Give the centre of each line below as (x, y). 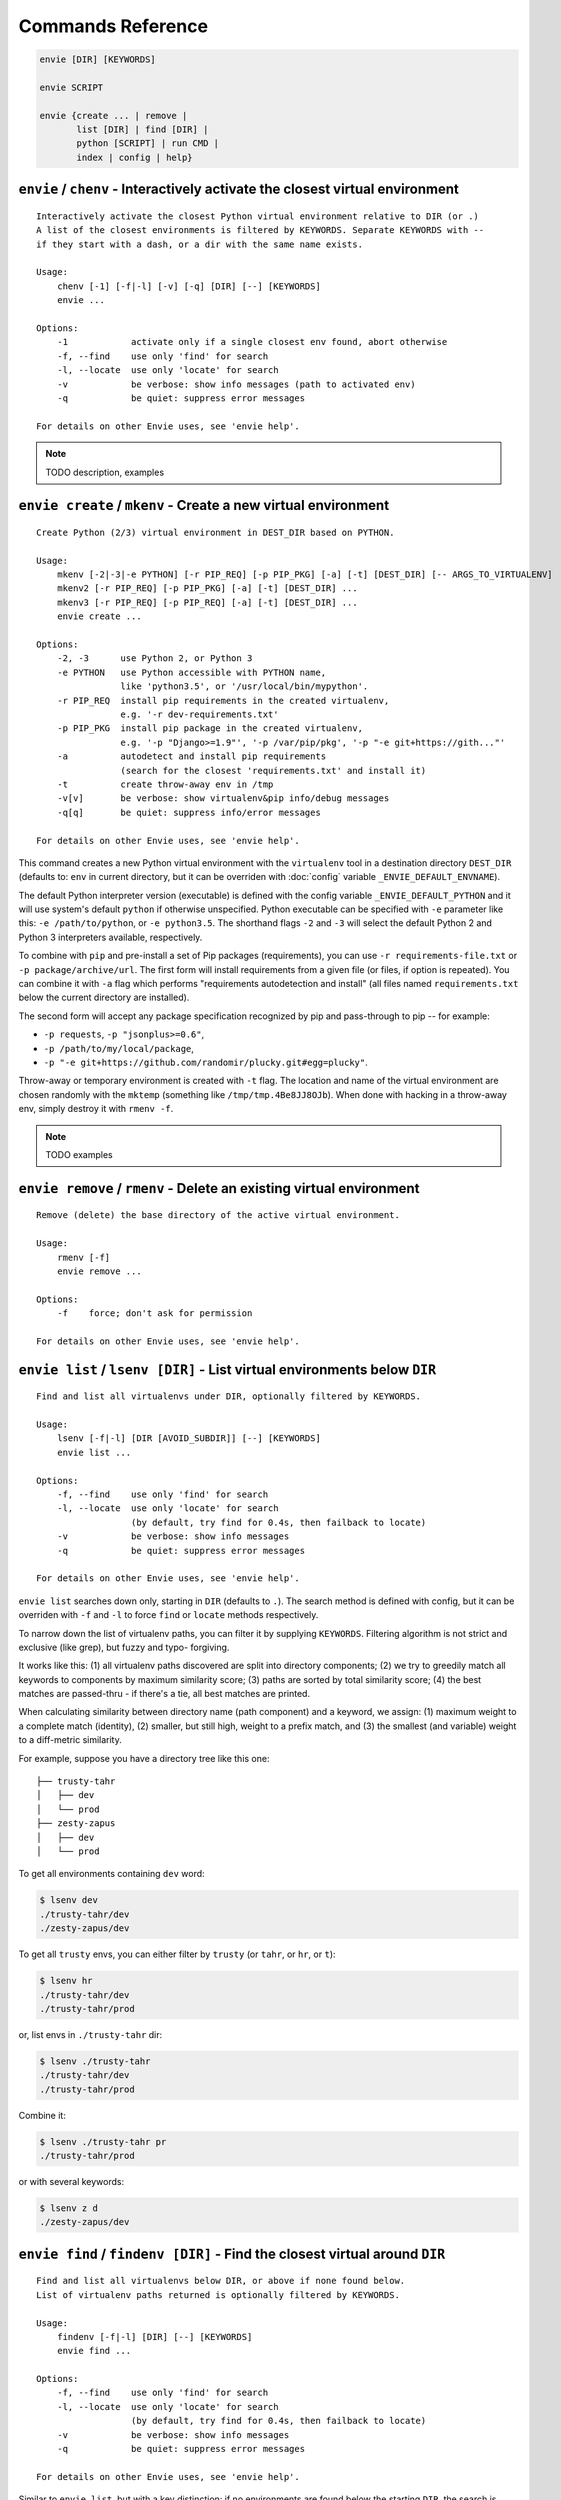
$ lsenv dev (69, 1900)
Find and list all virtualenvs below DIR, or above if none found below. (221, 2281)
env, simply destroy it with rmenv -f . (96, 1109)
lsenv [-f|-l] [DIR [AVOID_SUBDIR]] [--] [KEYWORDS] (189, 1438)
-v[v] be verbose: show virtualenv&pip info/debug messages (223, 798)
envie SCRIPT (71, 87)
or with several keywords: (71, 2181)
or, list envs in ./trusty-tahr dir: (90, 2034)
